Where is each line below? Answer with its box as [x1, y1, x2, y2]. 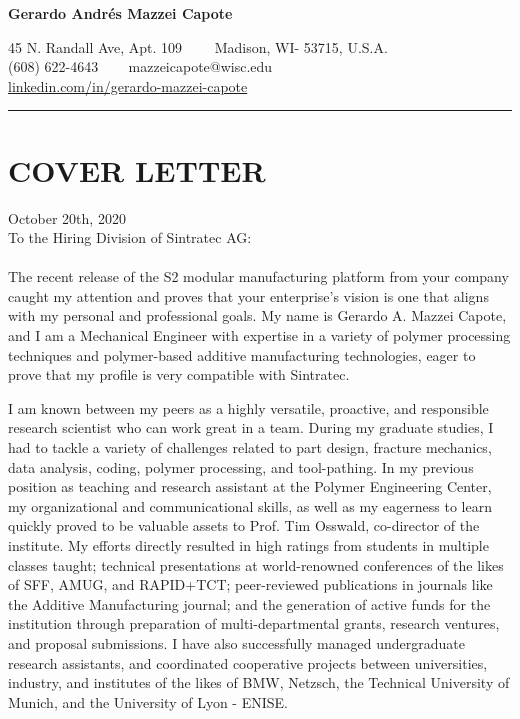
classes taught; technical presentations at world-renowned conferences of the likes [8, 554, 504, 575]
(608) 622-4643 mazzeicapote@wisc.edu [8, 56, 273, 77]
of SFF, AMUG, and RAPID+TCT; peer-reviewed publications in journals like [8, 574, 493, 595]
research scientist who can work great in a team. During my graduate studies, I [8, 417, 494, 438]
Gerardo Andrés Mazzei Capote [8, 3, 233, 23]
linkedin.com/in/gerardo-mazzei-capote [8, 75, 248, 96]
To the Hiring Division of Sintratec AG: [8, 227, 252, 248]
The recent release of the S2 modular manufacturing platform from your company [8, 266, 509, 287]
